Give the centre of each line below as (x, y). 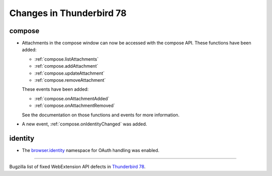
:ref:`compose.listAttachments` (66, 59)
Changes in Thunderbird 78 (68, 13)
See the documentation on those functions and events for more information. (101, 115)
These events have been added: (55, 89)
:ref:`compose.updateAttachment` (70, 73)
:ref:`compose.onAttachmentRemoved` (75, 106)
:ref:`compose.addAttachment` (66, 66)
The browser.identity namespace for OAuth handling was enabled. (91, 150)
